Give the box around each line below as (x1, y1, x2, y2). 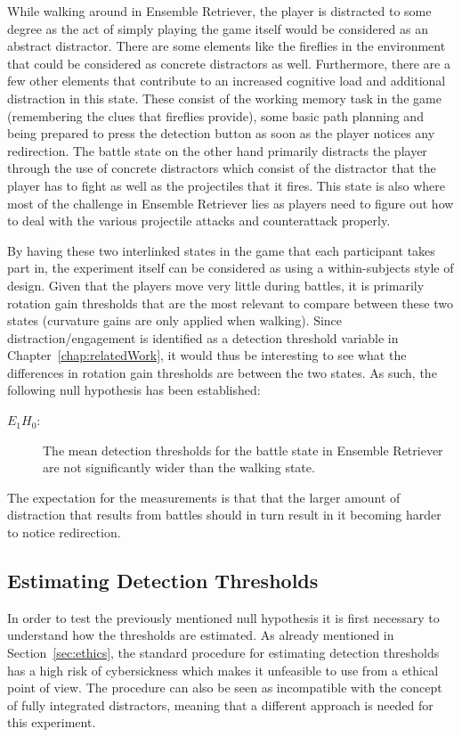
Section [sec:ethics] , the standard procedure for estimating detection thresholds (7, 643, 440, 662)
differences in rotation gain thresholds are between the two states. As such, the (7, 363, 437, 381)
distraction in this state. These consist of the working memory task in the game (7, 88, 442, 107)
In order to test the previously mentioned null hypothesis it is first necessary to (7, 608, 440, 626)
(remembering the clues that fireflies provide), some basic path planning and (7, 106, 424, 125)
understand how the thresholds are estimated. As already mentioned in (7, 626, 394, 644)
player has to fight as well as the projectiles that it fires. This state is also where (7, 176, 445, 194)
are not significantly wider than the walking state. (43, 458, 315, 477)
